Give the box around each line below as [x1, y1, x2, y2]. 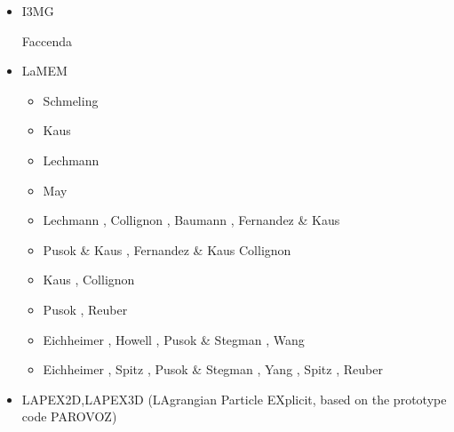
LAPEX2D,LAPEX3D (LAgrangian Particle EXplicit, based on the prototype [21, 389, 447, 408]
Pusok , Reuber [43, 300, 128, 318]
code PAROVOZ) [21, 407, 117, 426]
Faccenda [21, 31, 72, 50]
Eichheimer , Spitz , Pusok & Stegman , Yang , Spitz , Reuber [43, 360, 383, 379]
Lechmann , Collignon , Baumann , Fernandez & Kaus [43, 211, 340, 229]
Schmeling [43, 91, 99, 109]
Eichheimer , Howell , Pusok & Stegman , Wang [43, 330, 305, 348]
